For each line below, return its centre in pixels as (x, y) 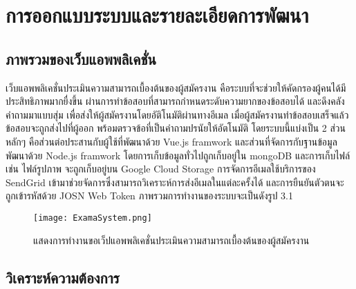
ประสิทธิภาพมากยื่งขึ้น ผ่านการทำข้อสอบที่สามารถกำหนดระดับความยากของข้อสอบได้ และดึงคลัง (175, 101)
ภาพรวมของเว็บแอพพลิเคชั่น (81, 58)
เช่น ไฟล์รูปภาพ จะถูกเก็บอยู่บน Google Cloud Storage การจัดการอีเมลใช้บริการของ (161, 169)
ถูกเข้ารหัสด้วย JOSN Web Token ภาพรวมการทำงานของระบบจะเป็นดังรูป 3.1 (149, 196)
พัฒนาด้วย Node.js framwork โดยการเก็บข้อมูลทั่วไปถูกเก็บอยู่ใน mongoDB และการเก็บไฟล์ (178, 155)
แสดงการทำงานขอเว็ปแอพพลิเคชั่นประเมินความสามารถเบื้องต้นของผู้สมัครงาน (171, 240)
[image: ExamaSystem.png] (93, 218)
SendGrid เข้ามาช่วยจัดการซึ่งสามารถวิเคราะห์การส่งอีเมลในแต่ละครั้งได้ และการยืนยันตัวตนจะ (175, 182)
